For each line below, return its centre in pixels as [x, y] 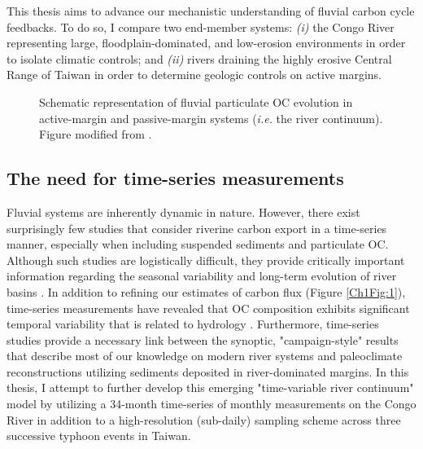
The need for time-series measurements [175, 178]
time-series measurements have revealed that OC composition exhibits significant [208, 308]
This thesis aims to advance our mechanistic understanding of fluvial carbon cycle [211, 11]
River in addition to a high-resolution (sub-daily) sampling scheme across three [204, 419]
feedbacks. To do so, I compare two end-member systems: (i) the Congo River [201, 26]
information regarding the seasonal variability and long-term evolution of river [202, 276]
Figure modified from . [96, 134]
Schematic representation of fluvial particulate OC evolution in [196, 101]
